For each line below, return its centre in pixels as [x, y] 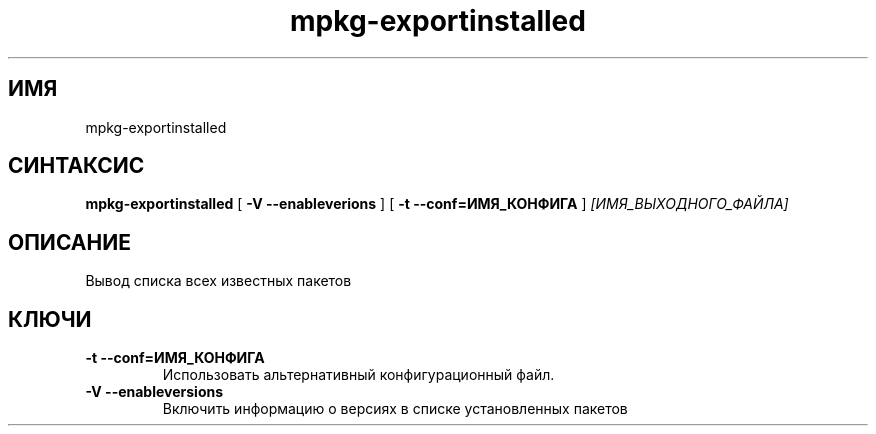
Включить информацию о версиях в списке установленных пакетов [395, 409]
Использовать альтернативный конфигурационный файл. [358, 375]
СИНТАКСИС [76, 166]
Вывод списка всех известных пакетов [218, 281]
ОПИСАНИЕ [69, 242]
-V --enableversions [154, 392]
